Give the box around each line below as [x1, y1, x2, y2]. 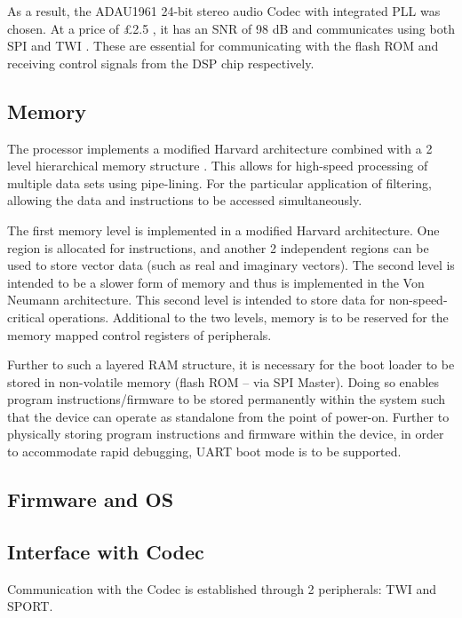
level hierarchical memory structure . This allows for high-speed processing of [7, 156, 428, 175]
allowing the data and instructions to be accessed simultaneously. [7, 191, 362, 210]
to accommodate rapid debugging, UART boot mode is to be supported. [7, 442, 402, 461]
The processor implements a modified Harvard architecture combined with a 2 [7, 139, 433, 157]
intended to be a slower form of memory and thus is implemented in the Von [7, 273, 425, 291]
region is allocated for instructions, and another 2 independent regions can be [7, 238, 429, 257]
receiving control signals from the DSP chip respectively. [7, 53, 315, 72]
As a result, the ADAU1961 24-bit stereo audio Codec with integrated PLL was [7, 2, 441, 20]
